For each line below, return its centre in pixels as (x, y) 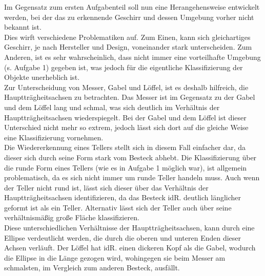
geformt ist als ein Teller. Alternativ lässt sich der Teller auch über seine (118, 207)
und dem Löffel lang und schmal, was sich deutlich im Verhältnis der (112, 107)
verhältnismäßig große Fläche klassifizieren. (72, 217)
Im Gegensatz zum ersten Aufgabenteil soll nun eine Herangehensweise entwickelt (132, 7)
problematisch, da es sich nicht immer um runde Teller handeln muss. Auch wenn (132, 177)
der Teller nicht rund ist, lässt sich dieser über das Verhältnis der (106, 187)
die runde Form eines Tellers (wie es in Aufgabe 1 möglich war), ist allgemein (126, 167)
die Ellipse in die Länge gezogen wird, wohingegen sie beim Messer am (115, 257)
